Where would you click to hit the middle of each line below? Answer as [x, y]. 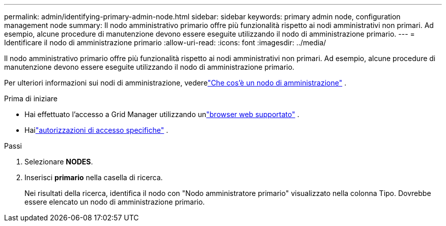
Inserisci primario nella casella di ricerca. [94, 177]
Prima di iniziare [31, 98]
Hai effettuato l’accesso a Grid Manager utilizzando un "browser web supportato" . [162, 114]
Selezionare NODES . [59, 162]
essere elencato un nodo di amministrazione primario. [115, 202]
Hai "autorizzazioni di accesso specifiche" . [96, 130]
